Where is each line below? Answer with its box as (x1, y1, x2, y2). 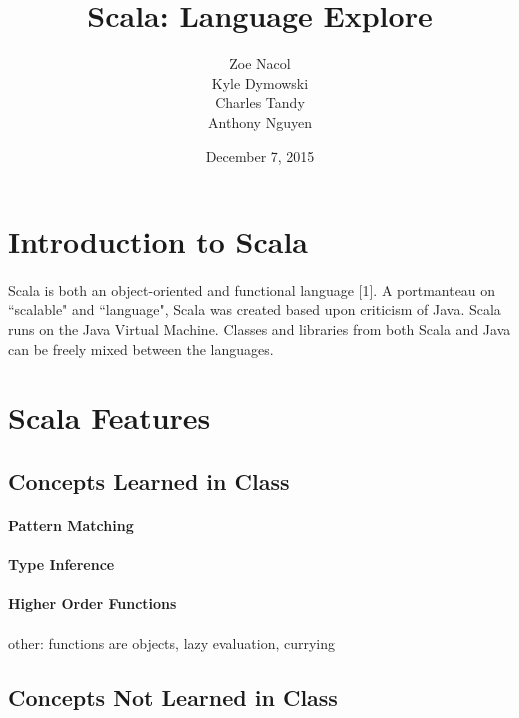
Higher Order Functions (8, 593, 177, 614)
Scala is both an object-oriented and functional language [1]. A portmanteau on (8, 279, 496, 300)
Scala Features (8, 397, 211, 438)
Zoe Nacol (229, 53, 291, 74)
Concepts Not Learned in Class (8, 681, 338, 712)
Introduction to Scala (8, 221, 309, 262)
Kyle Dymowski (211, 72, 309, 93)
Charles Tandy (215, 92, 305, 113)
